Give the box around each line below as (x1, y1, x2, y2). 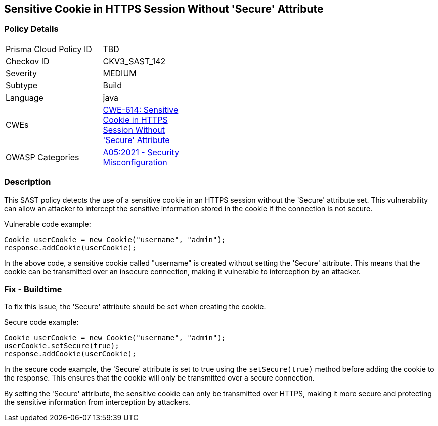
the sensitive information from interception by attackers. (4, 398, 191, 407)
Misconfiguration (103, 157, 167, 167)
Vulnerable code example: (4, 219, 91, 228)
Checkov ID (6, 56, 50, 66)
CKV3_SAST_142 (103, 56, 166, 66)
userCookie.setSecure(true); (4, 342, 119, 350)
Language (6, 92, 43, 103)
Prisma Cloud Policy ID (6, 43, 92, 54)
